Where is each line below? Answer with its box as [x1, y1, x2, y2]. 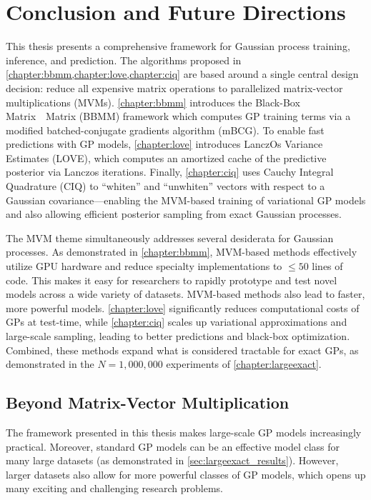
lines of [312, 259, 343, 274]
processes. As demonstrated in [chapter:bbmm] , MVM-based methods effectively [6, 244, 357, 259]
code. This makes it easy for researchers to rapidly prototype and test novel [6, 272, 337, 287]
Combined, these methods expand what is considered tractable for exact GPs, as [6, 342, 359, 357]
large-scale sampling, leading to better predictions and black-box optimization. [6, 329, 350, 343]
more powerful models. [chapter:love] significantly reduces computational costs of [6, 300, 360, 315]
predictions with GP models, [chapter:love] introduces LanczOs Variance [6, 136, 323, 151]
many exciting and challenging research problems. [6, 481, 223, 496]
